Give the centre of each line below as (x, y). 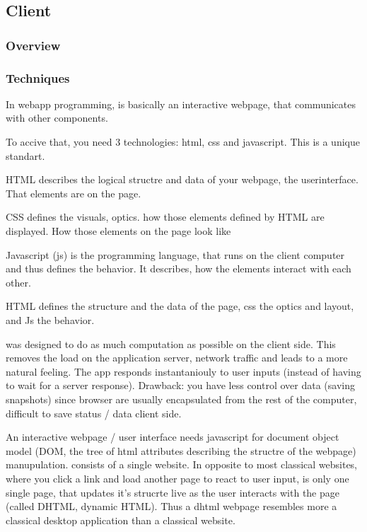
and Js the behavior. (50, 319)
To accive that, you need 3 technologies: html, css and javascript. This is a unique (183, 142)
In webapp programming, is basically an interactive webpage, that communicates (181, 104)
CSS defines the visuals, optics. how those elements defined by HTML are (165, 217)
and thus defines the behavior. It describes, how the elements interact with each (179, 268)
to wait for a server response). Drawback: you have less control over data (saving (180, 385)
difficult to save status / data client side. (94, 413)
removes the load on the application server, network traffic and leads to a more (177, 358)
